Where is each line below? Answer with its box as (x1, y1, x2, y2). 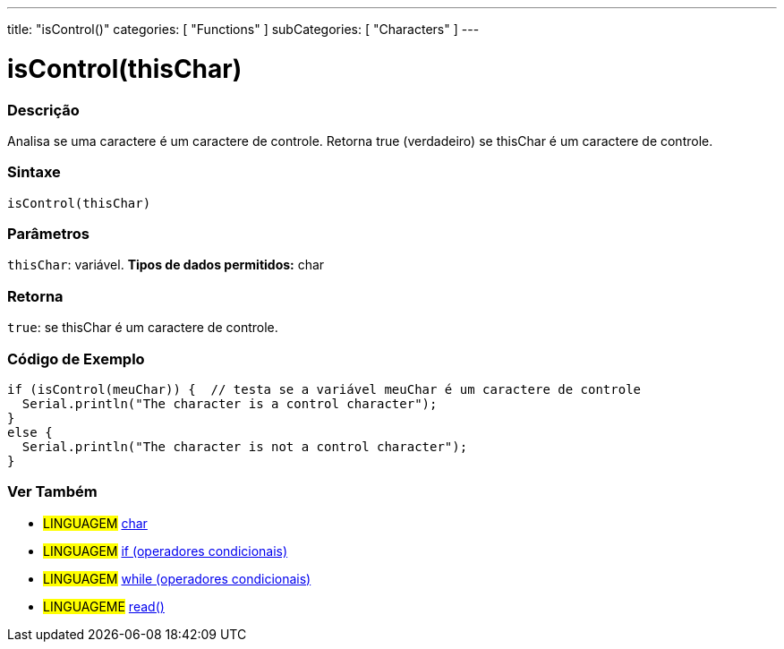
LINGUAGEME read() (43, 598, 165, 614)
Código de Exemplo (7, 349, 145, 368)
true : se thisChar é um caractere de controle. (7, 320, 278, 336)
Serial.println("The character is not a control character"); (21, 439, 468, 454)
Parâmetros (7, 225, 89, 243)
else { (7, 424, 53, 440)
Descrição (7, 100, 80, 119)
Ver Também (7, 482, 98, 501)
